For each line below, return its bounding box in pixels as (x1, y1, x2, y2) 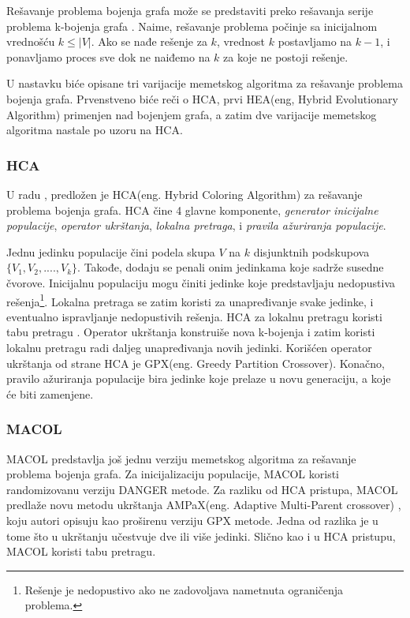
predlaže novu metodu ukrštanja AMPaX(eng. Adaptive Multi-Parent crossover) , (6, 496, 401, 513)
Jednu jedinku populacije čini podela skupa (6, 243, 215, 260)
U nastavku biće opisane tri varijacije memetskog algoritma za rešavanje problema (6, 75, 403, 92)
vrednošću (6, 33, 55, 50)
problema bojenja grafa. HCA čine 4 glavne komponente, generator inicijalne (6, 201, 378, 218)
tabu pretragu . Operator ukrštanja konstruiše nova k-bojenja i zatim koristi (6, 324, 375, 340)
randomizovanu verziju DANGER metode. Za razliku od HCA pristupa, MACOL (6, 481, 398, 497)
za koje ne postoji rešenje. (223, 48, 348, 65)
